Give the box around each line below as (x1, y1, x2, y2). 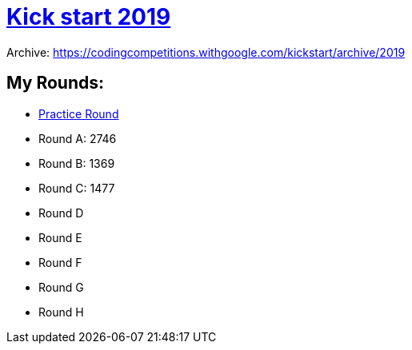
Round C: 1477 (38, 181, 115, 195)
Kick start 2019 (6, 3, 171, 30)
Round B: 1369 (38, 156, 115, 170)
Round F (38, 255, 82, 269)
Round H (38, 304, 84, 319)
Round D (38, 205, 84, 220)
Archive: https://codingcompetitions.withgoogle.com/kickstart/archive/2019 (6, 45, 406, 59)
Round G (38, 280, 84, 294)
